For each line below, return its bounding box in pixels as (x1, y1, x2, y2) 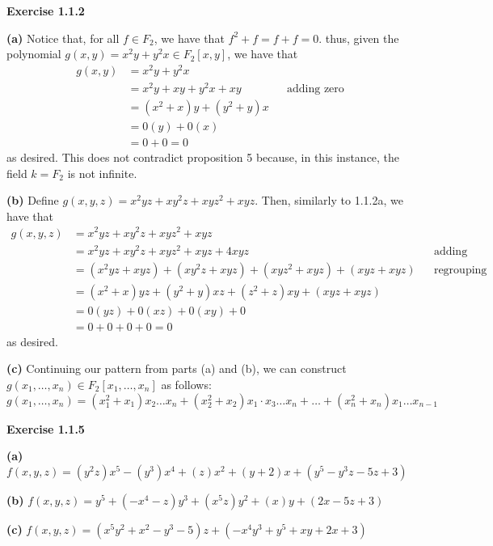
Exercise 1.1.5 (6, 420, 85, 437)
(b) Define (6, 192, 59, 209)
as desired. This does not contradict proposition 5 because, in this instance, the (6, 149, 400, 166)
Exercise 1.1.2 (6, 2, 85, 19)
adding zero (287, 83, 344, 95)
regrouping (433, 264, 487, 276)
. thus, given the (318, 29, 399, 46)
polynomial (6, 45, 61, 62)
